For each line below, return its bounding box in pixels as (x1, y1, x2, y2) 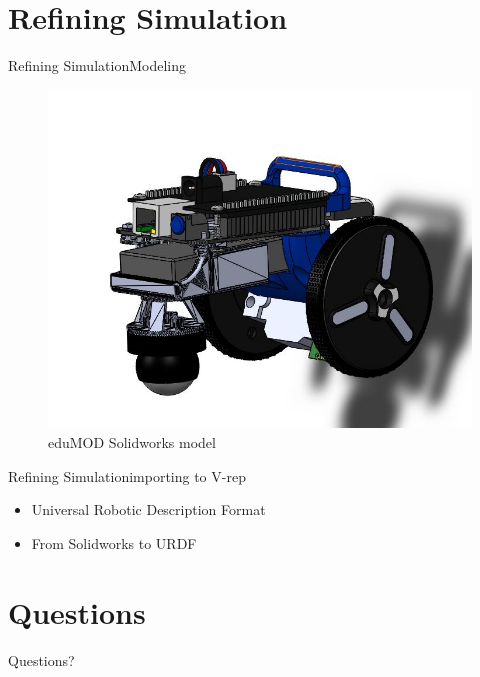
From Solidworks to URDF (31, 532, 197, 553)
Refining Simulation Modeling (8, 55, 186, 76)
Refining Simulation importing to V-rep (8, 465, 246, 486)
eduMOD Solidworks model (48, 432, 216, 453)
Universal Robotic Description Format (31, 499, 266, 520)
